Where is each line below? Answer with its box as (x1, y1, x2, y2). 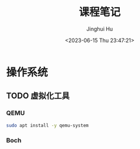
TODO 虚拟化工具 (6, 91, 70, 101)
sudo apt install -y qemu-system (6, 122, 89, 128)
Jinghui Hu (86, 25, 113, 33)
